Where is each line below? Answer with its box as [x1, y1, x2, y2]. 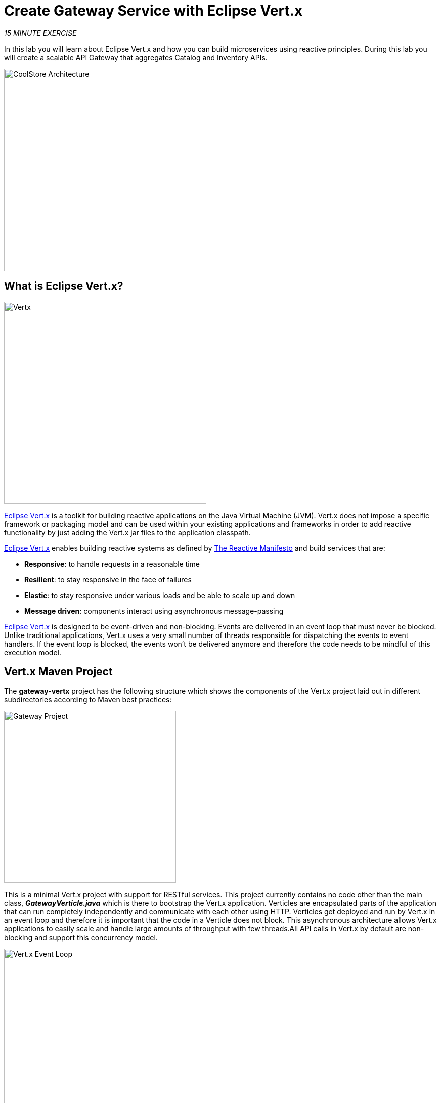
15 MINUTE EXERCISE [4, 28, 77, 37]
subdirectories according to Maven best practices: [4, 695, 172, 704]
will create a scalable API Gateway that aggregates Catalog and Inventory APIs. [4, 53, 268, 62]
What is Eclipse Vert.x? [4, 280, 123, 293]
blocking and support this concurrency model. [4, 933, 158, 942]
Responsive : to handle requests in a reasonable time [24, 559, 200, 568]
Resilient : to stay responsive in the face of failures [24, 575, 192, 584]
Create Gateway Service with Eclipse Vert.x [4, 2, 303, 19]
